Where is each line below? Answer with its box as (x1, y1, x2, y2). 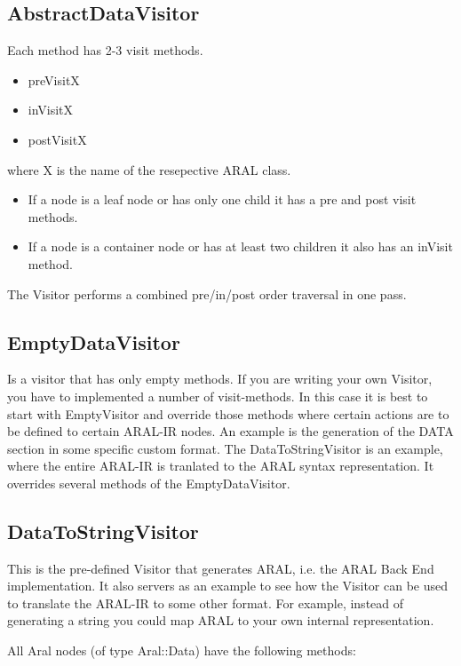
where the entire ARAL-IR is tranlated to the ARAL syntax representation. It (7, 456, 434, 475)
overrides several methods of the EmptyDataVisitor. (7, 473, 290, 492)
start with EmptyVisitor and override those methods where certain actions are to (7, 404, 449, 423)
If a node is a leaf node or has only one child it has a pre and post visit (28, 190, 417, 209)
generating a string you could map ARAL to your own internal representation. (7, 611, 434, 630)
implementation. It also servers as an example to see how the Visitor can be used (7, 576, 449, 595)
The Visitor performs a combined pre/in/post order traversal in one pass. (7, 284, 407, 303)
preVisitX (28, 70, 80, 89)
